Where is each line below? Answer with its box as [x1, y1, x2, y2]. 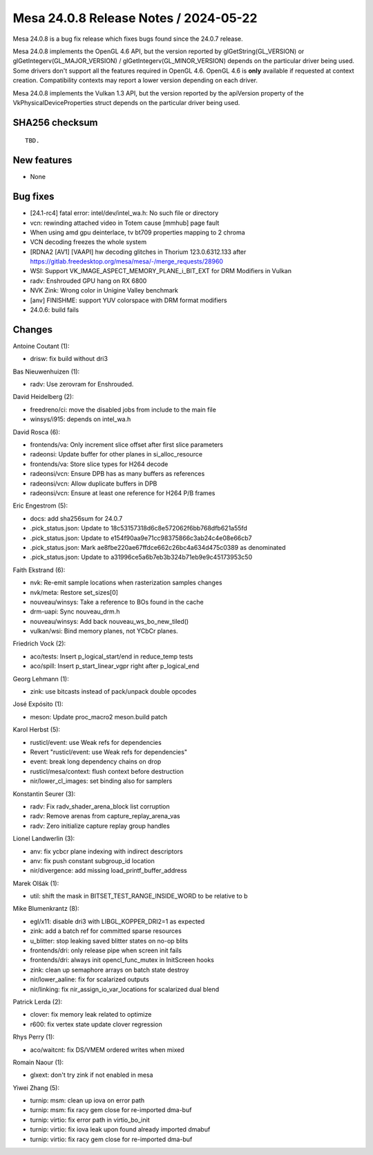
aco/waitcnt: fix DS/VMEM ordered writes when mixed [30, 1045, 184, 1054]
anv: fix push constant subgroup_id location [30, 856, 155, 865]
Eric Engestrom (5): [12, 501, 68, 510]
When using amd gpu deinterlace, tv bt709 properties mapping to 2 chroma [30, 228, 245, 237]
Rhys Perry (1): [12, 1033, 55, 1041]
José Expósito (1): [12, 700, 64, 708]
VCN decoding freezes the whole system [30, 238, 147, 246]
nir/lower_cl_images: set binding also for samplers [30, 777, 173, 785]
